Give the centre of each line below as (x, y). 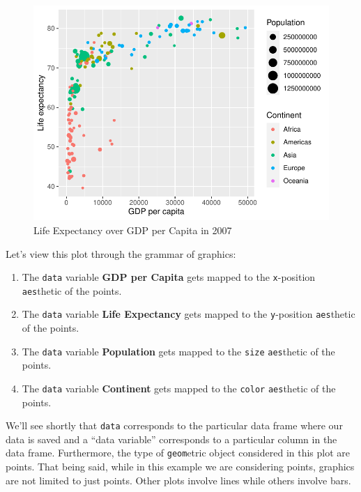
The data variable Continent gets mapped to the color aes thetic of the (179, 388)
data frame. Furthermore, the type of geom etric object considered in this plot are (178, 453)
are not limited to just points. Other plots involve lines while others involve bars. (178, 480)
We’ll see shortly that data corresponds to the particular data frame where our (174, 425)
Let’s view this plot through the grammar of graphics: (121, 253)
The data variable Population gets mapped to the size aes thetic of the (178, 351)
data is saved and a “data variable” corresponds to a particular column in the (171, 439)
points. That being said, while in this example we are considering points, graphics (180, 467)
